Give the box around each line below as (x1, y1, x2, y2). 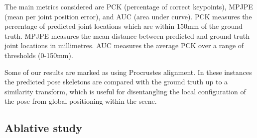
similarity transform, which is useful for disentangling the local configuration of (4, 86, 246, 96)
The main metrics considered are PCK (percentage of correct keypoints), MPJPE (4, 1, 253, 11)
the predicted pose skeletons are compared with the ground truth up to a (4, 76, 228, 87)
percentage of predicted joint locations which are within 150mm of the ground (4, 21, 243, 31)
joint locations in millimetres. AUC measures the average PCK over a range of (4, 40, 244, 51)
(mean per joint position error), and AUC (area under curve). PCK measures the (4, 11, 252, 21)
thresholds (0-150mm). (4, 50, 73, 60)
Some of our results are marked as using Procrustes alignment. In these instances (4, 67, 252, 77)
